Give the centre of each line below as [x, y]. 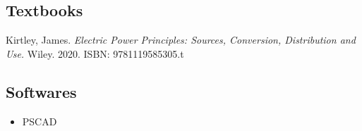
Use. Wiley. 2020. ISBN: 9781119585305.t [95, 53]
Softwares [41, 91]
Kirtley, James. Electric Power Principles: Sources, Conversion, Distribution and [181, 40]
